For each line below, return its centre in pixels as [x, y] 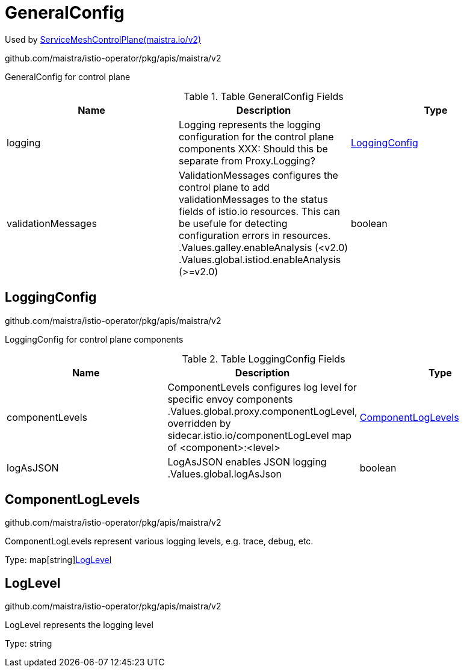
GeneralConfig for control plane [68, 76]
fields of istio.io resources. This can [259, 211]
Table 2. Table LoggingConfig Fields [264, 359]
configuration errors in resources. [255, 235]
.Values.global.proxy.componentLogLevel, [262, 411]
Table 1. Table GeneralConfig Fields [264, 96]
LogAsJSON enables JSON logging [247, 462]
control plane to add [224, 187]
